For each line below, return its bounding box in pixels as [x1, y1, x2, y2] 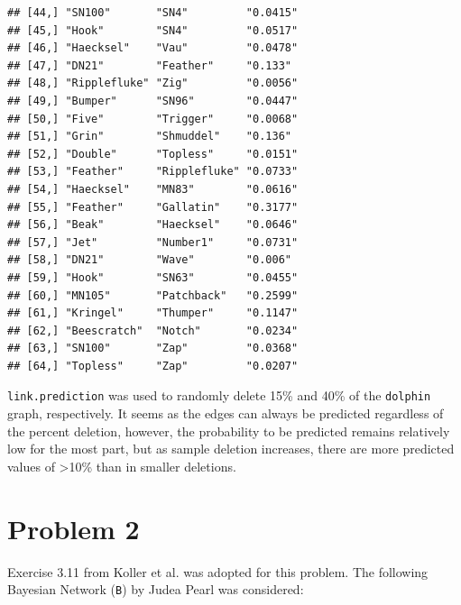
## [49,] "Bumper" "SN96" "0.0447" [7, 94, 299, 107]
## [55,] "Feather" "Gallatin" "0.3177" [7, 200, 299, 214]
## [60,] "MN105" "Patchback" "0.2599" [7, 289, 299, 302]
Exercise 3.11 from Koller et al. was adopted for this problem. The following [7, 562, 429, 581]
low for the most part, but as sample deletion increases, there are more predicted [7, 439, 455, 458]
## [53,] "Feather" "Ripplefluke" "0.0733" [7, 165, 299, 179]
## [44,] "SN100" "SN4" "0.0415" [7, 6, 299, 19]
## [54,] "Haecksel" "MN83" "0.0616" [7, 182, 299, 196]
